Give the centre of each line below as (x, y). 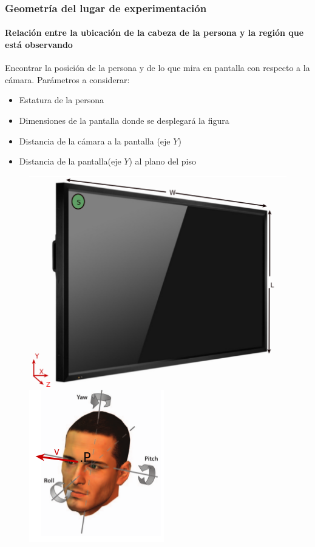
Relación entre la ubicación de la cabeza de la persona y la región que (154, 32)
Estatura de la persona (62, 100)
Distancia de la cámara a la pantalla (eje (95, 141)
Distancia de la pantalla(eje (70, 161)
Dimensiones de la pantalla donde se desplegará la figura (124, 121)
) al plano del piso (163, 161)
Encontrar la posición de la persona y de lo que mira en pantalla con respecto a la (157, 68)
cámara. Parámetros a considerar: (67, 79)
